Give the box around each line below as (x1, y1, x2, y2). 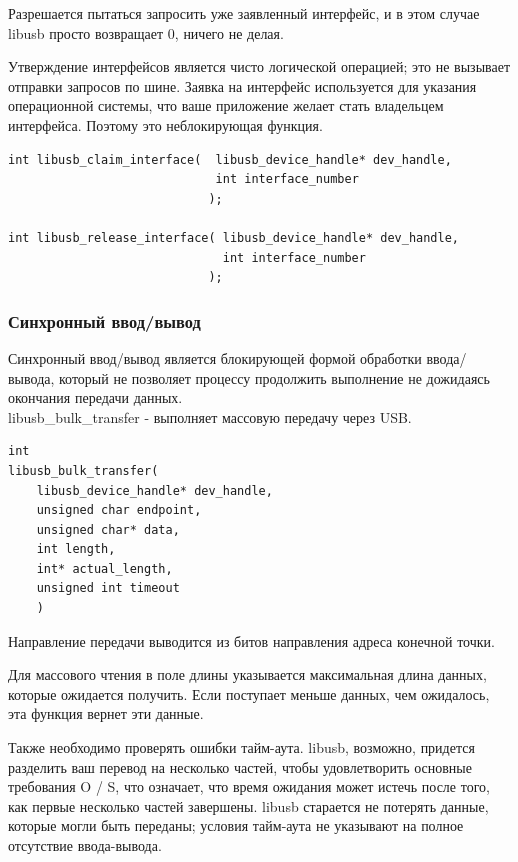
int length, (36, 542, 116, 557)
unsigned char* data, (36, 522, 180, 537)
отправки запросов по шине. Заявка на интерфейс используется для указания (8, 75, 477, 96)
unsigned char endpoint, (36, 503, 202, 518)
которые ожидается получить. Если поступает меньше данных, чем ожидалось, (8, 683, 490, 704)
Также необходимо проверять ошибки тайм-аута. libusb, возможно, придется (8, 737, 475, 758)
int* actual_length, (36, 561, 173, 576)
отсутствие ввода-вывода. (8, 835, 162, 855)
